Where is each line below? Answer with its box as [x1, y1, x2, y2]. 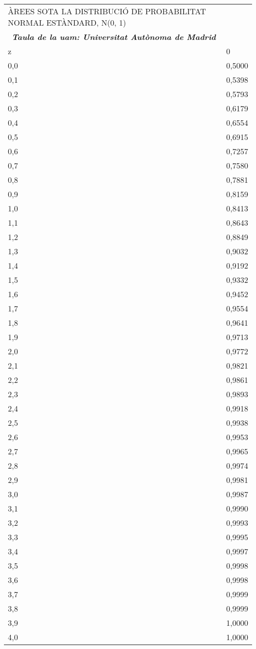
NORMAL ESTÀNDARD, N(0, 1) [8, 17, 127, 28]
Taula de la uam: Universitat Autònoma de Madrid [12, 31, 216, 42]
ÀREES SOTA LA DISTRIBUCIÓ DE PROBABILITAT [8, 5, 206, 17]
